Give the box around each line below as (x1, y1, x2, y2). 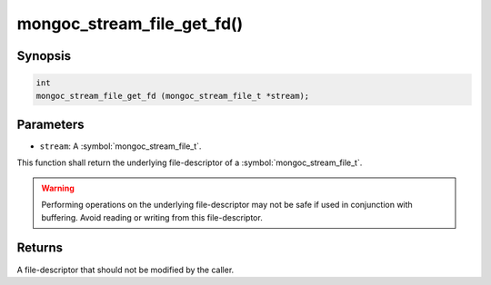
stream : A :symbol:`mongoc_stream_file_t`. (39, 141, 202, 152)
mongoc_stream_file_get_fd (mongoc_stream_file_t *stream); (35, 91, 310, 101)
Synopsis (16, 48, 72, 64)
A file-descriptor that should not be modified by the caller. (16, 264, 235, 275)
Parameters (16, 116, 85, 132)
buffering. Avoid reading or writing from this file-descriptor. (41, 211, 263, 222)
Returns (16, 241, 64, 256)
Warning (41, 182, 75, 193)
